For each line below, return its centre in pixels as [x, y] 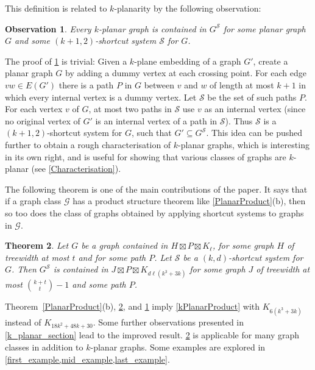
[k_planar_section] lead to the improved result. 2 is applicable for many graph [152, 335]
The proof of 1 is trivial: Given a [66, 61]
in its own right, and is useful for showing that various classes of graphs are [146, 156]
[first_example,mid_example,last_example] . [87, 359]
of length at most [242, 84]
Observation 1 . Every [48, 28]
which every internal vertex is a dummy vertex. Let [101, 97]
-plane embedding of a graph [188, 61]
